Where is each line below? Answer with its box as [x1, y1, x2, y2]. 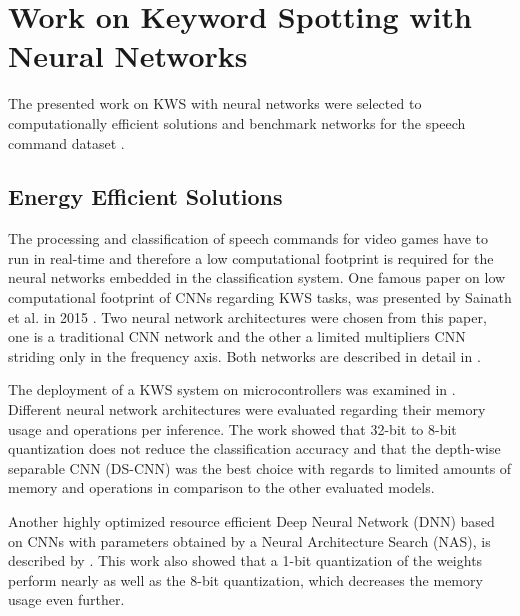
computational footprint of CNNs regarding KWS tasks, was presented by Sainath [8, 287, 512, 308]
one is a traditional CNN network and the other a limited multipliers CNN [8, 326, 466, 347]
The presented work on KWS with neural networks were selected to [8, 93, 422, 114]
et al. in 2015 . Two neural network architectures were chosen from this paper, [8, 306, 487, 327]
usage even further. [8, 589, 125, 610]
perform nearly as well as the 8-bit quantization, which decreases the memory [8, 569, 483, 590]
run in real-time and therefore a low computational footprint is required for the [8, 247, 494, 268]
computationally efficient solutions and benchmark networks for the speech [8, 112, 466, 133]
